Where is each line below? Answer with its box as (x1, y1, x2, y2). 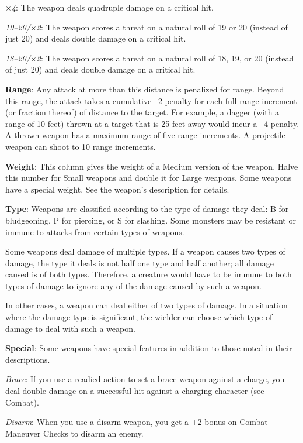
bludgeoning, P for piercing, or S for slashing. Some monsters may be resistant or (5, 214, 296, 226)
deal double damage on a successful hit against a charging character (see (5, 384, 264, 397)
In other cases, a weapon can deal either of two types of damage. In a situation (5, 299, 288, 311)
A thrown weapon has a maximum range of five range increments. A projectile (5, 129, 285, 141)
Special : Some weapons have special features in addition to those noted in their (5, 342, 292, 354)
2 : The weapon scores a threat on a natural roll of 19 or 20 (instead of (36, 20, 288, 33)
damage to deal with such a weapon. (5, 322, 135, 334)
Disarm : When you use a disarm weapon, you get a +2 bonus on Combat (5, 415, 268, 428)
